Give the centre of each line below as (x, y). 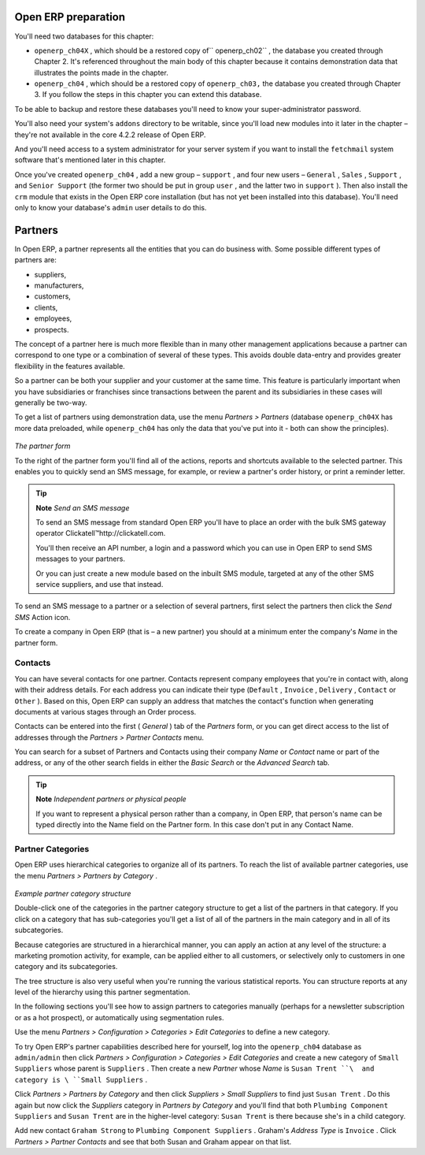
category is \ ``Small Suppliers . (81, 1079)
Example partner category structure (73, 893)
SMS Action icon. (42, 617)
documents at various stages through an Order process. (105, 711)
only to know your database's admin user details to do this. (111, 207)
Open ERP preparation (70, 17)
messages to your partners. (81, 559)
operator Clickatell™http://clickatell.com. (101, 533)
